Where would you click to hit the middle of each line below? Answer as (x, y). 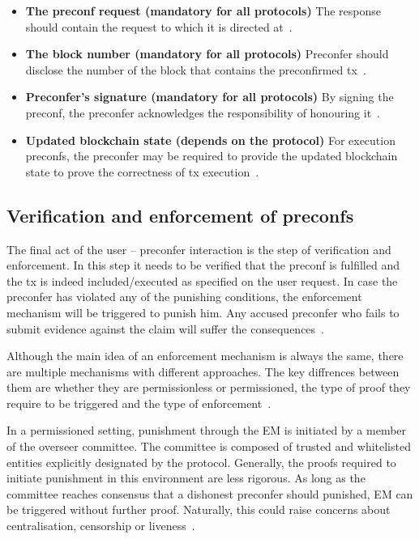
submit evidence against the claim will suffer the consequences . (165, 328)
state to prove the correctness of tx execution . (142, 171)
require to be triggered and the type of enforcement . (139, 403)
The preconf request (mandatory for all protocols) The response (203, 11)
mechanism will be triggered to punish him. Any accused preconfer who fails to (203, 312)
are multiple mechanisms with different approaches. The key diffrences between (203, 371)
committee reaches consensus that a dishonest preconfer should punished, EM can (210, 493)
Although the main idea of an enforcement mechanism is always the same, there (205, 356)
